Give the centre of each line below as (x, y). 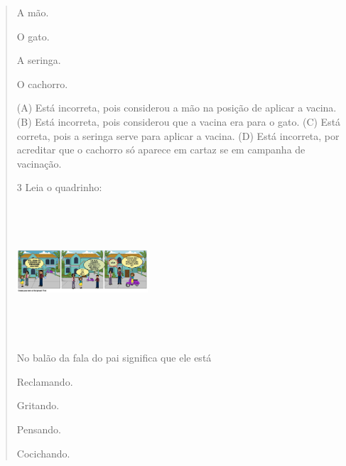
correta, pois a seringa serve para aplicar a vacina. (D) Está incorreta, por (178, 135)
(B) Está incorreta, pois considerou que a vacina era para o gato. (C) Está (179, 121)
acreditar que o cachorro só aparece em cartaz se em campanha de (161, 150)
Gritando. (38, 405)
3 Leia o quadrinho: (59, 187)
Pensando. (39, 429)
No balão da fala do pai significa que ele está (114, 358)
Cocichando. (43, 453)
